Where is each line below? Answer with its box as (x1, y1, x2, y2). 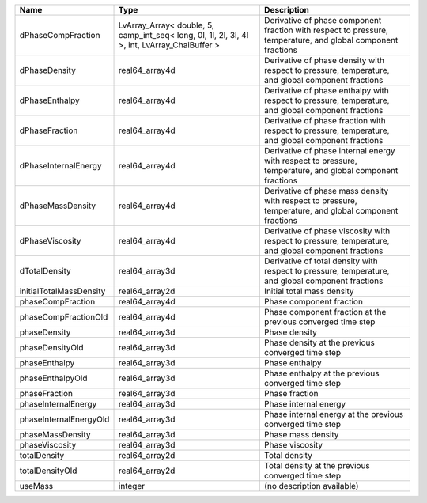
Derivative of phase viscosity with (263, 225, 391, 236)
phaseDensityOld (19, 342, 84, 353)
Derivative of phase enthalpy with (263, 85, 389, 96)
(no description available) (263, 481, 359, 491)
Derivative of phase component (263, 15, 382, 25)
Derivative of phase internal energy (263, 146, 395, 156)
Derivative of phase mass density (263, 186, 389, 196)
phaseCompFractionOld (19, 312, 108, 322)
